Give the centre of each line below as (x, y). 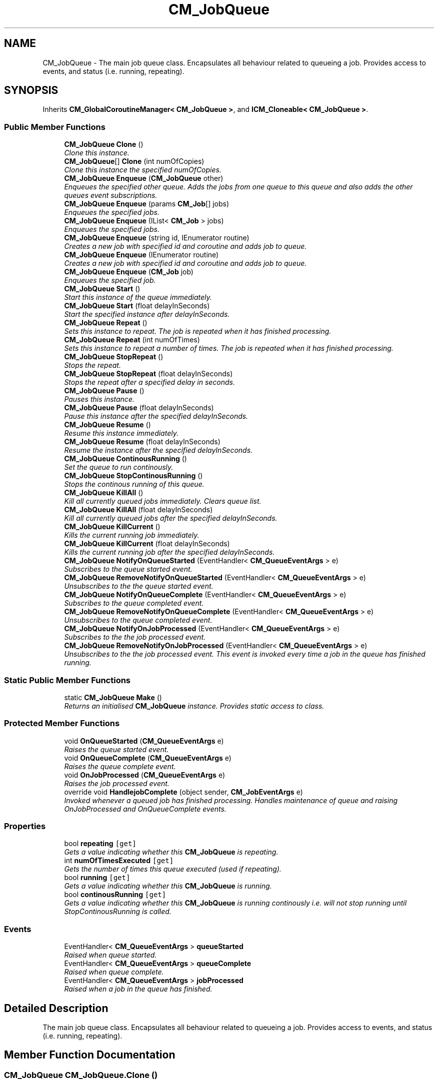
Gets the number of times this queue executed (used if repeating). (173, 869)
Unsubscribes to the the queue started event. (139, 586)
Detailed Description (56, 1008)
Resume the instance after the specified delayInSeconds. (158, 450)
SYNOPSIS (31, 90)
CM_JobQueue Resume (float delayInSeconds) (142, 442)
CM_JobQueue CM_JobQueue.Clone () (81, 1075)
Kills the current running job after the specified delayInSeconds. (169, 552)
